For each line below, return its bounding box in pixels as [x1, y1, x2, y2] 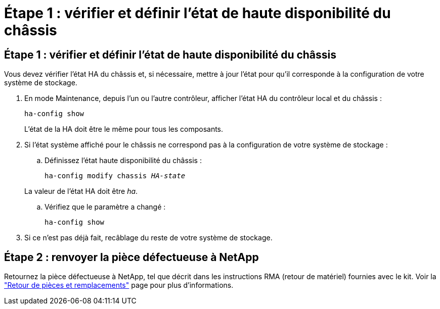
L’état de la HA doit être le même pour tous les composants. [24, 125, 224, 134]
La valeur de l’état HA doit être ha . [24, 187, 138, 196]
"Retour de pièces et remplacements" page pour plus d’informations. [4, 281, 234, 290]
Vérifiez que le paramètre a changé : [45, 202, 166, 212]
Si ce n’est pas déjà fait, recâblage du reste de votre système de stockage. [24, 233, 273, 242]
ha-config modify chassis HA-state [45, 172, 186, 180]
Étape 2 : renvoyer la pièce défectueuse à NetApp [4, 250, 259, 264]
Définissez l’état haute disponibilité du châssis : [45, 156, 202, 165]
